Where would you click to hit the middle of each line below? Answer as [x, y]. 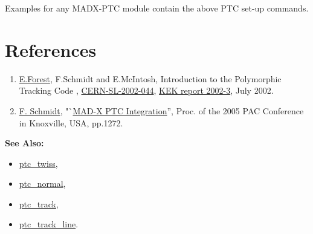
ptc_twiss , [38, 163]
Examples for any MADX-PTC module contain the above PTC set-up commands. [157, 8]
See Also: [24, 143]
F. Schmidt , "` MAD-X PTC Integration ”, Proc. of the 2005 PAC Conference [161, 110]
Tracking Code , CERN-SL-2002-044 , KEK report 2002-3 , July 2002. [146, 90]
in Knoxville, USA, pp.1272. [71, 122]
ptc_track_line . [49, 224]
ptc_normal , [42, 184]
